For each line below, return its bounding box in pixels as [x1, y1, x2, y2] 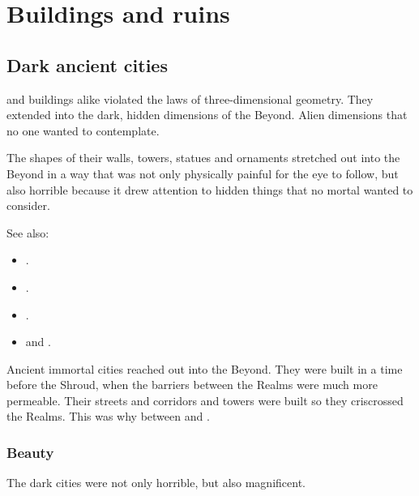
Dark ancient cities [6, 52, 168, 77]
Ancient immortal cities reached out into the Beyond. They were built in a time [6, 360, 403, 377]
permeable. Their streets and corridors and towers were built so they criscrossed [6, 391, 404, 408]
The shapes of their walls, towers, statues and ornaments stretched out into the [6, 149, 400, 166]
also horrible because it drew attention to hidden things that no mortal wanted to [6, 181, 413, 198]
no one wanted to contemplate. [6, 122, 160, 139]
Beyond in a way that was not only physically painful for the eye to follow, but [6, 165, 399, 182]
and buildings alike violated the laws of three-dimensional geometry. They [6, 90, 374, 107]
